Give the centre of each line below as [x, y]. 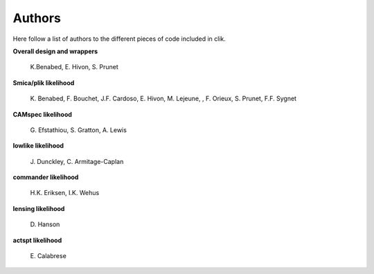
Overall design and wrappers [55, 51]
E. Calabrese [48, 256]
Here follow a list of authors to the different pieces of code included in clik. [119, 39]
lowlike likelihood [38, 146]
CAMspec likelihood [43, 114]
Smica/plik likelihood [44, 82]
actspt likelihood [37, 240]
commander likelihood [46, 177]
